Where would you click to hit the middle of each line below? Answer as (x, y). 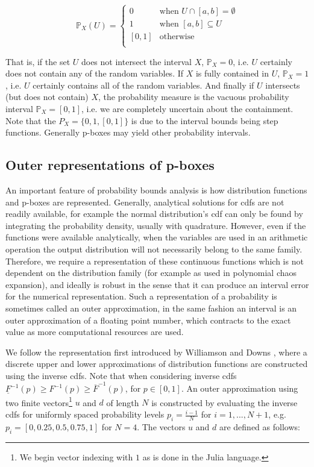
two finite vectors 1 (39, 401)
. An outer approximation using (240, 388)
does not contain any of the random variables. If (95, 73)
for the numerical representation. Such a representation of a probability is (141, 296)
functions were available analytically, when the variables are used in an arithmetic (157, 237)
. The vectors (161, 426)
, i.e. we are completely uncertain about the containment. (187, 108)
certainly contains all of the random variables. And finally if (143, 85)
